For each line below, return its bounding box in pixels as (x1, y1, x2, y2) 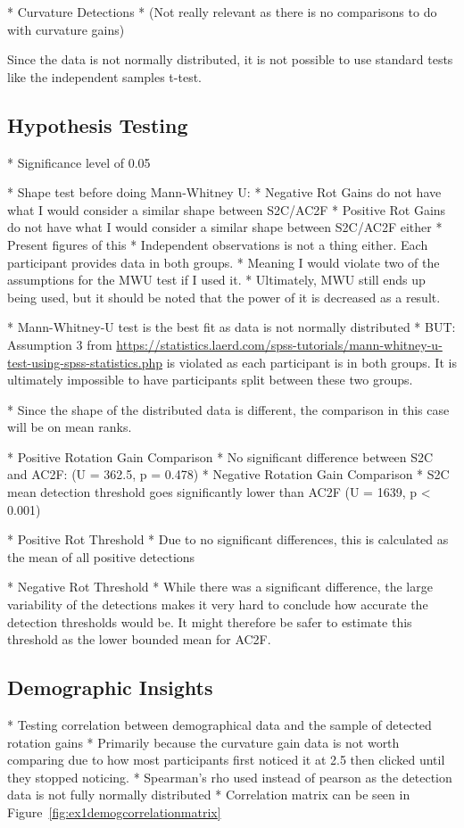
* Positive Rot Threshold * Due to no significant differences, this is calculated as (7, 530, 449, 549)
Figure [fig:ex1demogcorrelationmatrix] (7, 803, 221, 821)
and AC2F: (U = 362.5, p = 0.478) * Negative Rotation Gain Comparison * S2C (7, 465, 450, 484)
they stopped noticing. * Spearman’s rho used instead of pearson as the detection (7, 767, 452, 786)
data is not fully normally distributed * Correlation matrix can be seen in (7, 785, 410, 804)
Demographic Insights (7, 674, 213, 701)
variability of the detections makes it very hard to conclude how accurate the (7, 595, 428, 614)
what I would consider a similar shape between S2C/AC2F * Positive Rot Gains (7, 200, 446, 219)
